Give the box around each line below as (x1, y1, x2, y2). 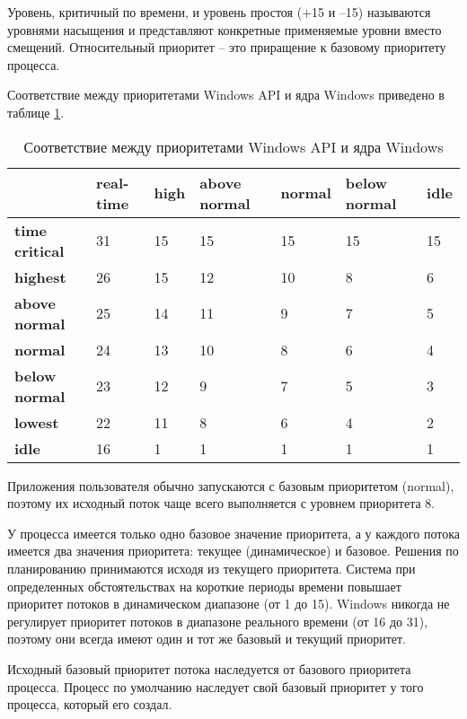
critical (14, 240, 65, 261)
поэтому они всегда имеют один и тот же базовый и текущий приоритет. (7, 629, 407, 648)
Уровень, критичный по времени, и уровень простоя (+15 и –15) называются (7, 3, 431, 21)
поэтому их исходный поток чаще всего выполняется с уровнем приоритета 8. (7, 494, 436, 513)
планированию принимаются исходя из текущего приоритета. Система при (7, 558, 416, 577)
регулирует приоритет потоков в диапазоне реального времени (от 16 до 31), (7, 611, 428, 630)
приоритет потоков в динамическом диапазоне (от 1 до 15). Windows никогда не (7, 594, 450, 613)
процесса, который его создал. (7, 695, 172, 714)
